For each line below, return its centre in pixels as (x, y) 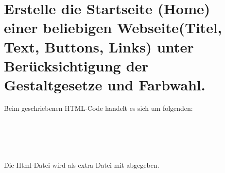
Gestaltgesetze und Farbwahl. (105, 84)
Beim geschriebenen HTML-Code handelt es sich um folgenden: (98, 108)
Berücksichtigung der (76, 65)
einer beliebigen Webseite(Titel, (113, 27)
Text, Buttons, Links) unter (99, 46)
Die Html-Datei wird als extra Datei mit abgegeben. (82, 165)
